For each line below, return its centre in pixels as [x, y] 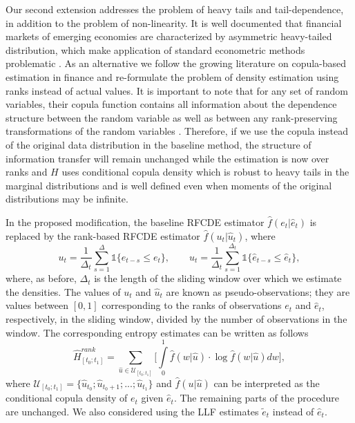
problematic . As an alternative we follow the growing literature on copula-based [176, 63]
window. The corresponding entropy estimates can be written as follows [157, 332]
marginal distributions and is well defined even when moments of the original [169, 185]
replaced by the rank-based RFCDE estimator [103, 235]
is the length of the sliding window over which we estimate [218, 278]
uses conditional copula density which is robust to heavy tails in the [205, 172]
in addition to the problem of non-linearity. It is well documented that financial [174, 22]
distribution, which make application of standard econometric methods [155, 49]
